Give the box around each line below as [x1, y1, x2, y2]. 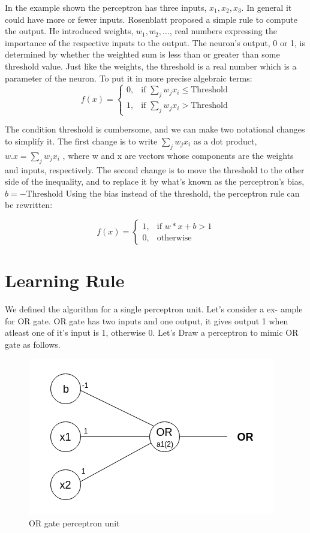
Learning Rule [5, 268, 125, 293]
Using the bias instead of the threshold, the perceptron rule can [65, 186, 300, 199]
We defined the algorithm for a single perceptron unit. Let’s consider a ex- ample [5, 303, 303, 315]
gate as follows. [5, 338, 61, 350]
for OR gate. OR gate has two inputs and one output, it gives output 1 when [5, 314, 288, 327]
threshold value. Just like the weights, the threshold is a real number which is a [5, 59, 297, 72]
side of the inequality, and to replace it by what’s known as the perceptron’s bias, [5, 175, 305, 188]
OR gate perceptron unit [29, 516, 120, 529]
